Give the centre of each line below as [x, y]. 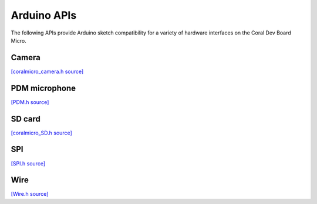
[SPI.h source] [28, 163]
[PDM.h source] [30, 102]
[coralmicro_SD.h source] [42, 133]
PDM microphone [43, 88]
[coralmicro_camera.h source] [47, 71]
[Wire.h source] [30, 194]
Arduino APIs [44, 15]
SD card [26, 119]
